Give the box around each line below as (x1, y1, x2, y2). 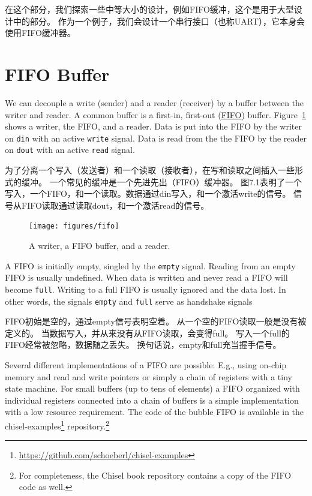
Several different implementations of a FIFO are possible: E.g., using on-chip (5, 358, 287, 371)
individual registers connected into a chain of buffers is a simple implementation (5, 393, 299, 406)
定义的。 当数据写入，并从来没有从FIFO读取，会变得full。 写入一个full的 (5, 326, 290, 339)
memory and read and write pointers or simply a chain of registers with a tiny (5, 370, 292, 383)
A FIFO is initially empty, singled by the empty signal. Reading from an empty (5, 259, 296, 272)
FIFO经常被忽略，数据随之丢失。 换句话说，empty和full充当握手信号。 (5, 338, 281, 351)
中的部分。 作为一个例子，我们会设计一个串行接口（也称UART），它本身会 (13, 14, 305, 27)
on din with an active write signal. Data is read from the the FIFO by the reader (5, 131, 307, 144)
